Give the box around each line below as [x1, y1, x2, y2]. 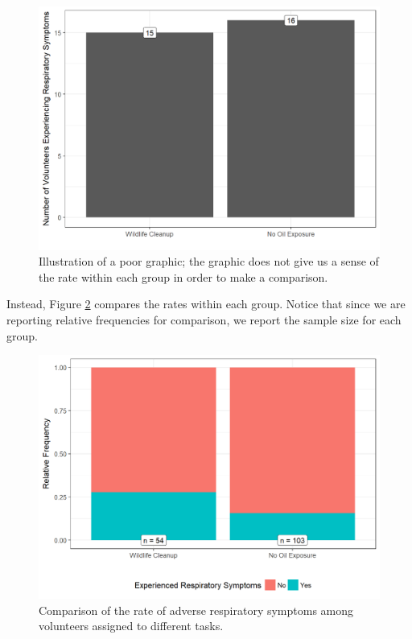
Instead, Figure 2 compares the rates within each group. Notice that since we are [6, 295, 406, 312]
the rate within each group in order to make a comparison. [39, 268, 328, 285]
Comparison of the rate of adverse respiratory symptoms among [39, 601, 354, 618]
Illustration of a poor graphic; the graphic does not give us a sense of [39, 253, 379, 270]
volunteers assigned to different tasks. [39, 617, 224, 634]
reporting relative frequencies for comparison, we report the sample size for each [6, 311, 402, 328]
